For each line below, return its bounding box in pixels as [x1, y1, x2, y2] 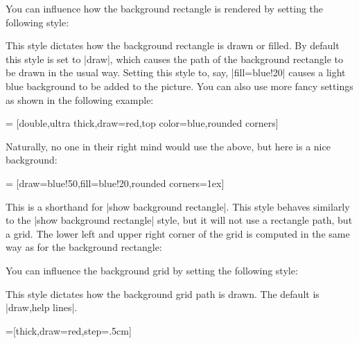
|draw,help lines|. [6, 300, 78, 315]
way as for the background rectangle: [6, 240, 162, 254]
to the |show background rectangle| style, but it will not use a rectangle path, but [6, 213, 353, 227]
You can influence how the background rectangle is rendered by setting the [6, 1, 324, 15]
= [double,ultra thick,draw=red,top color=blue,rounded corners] [6, 116, 279, 130]
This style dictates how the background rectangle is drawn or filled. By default [6, 38, 340, 53]
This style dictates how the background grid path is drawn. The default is [6, 286, 319, 301]
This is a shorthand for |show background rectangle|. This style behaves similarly [6, 199, 350, 213]
